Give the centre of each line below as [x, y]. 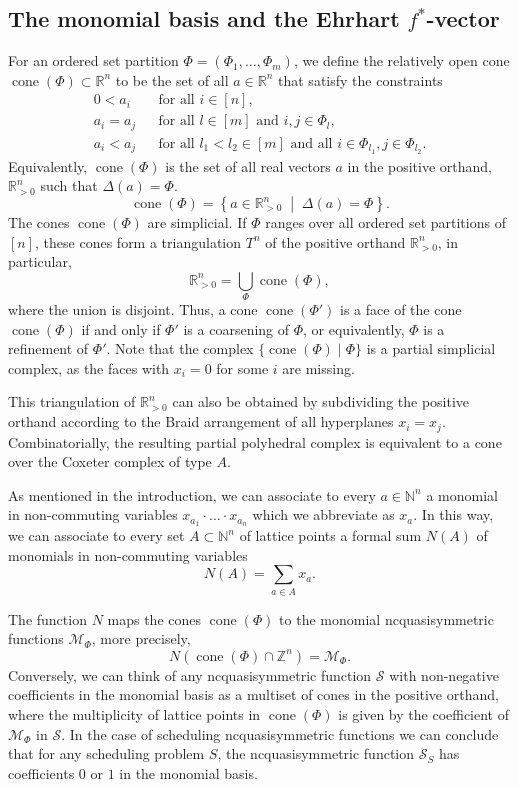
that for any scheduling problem [106, 753]
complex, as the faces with [89, 367]
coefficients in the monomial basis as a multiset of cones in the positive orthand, [253, 694]
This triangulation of [72, 401]
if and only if [121, 328]
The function [47, 618]
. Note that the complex [180, 348]
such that [69, 185]
